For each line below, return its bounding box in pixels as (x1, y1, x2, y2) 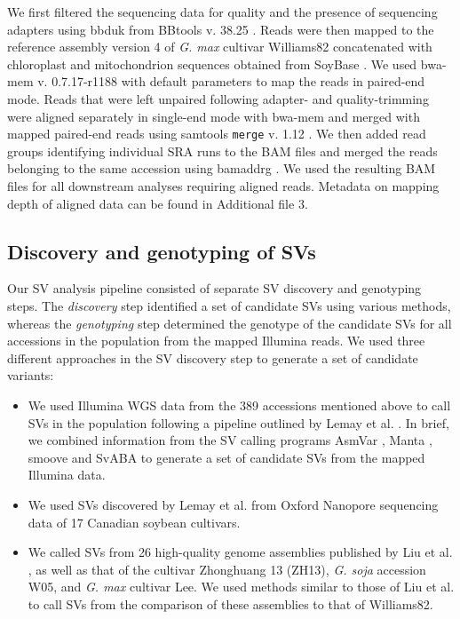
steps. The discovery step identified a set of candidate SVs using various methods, (7, 296, 451, 314)
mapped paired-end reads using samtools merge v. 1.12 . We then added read (7, 124, 426, 143)
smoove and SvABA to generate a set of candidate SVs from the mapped (28, 448, 425, 466)
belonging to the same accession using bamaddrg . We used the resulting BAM (7, 159, 436, 178)
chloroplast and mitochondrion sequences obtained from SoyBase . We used (7, 54, 417, 73)
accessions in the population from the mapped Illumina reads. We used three (7, 331, 425, 350)
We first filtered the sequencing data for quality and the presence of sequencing (7, 3, 438, 20)
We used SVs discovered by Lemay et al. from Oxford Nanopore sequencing (28, 495, 439, 513)
